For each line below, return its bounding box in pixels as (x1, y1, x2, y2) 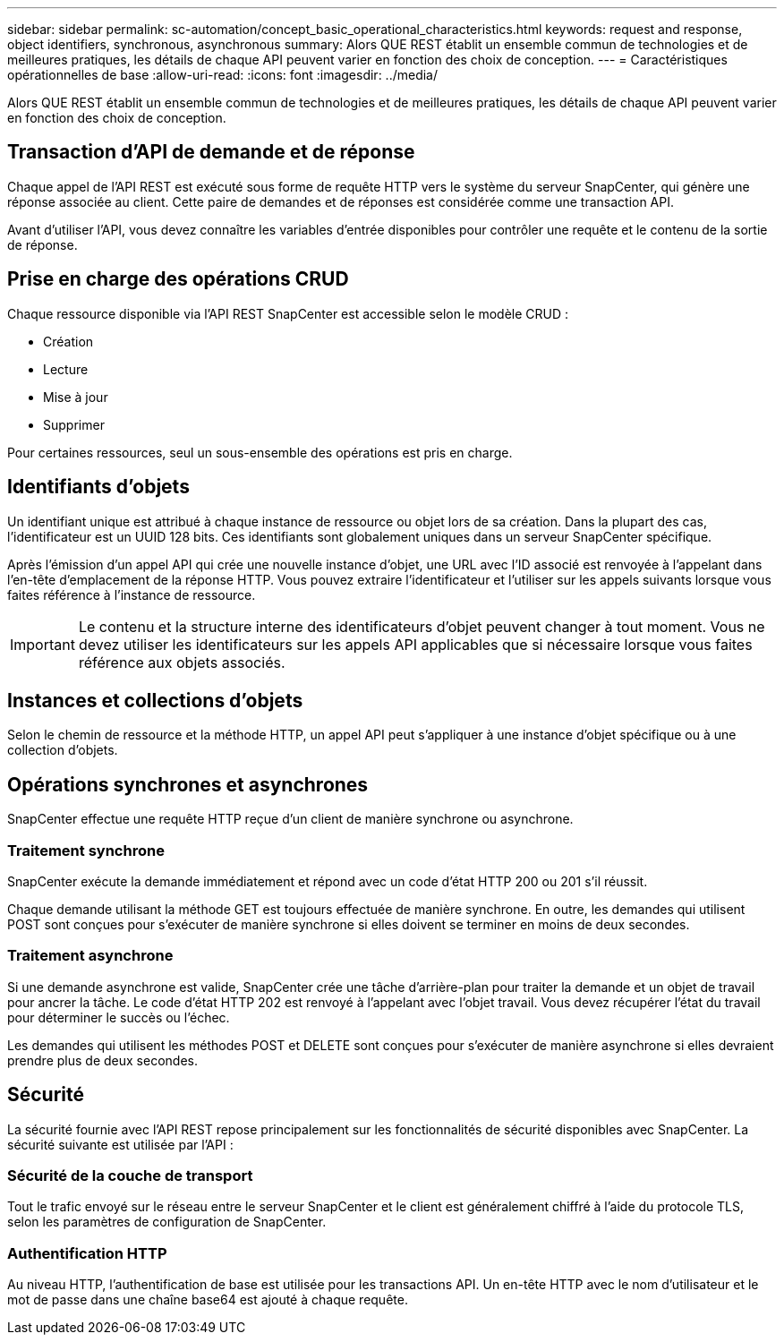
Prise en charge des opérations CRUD (7, 268, 349, 291)
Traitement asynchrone (7, 946, 174, 965)
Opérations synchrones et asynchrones (7, 773, 369, 796)
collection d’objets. (7, 742, 118, 758)
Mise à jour (43, 389, 108, 405)
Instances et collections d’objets (7, 688, 303, 712)
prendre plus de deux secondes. (7, 1052, 198, 1068)
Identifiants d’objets (7, 475, 190, 499)
